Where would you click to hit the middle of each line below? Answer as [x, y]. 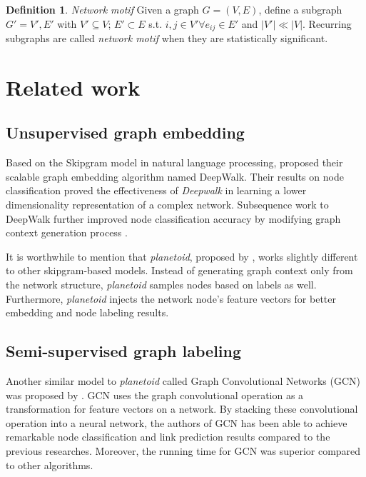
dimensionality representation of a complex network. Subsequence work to [167, 204]
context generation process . [67, 232]
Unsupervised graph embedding [125, 132]
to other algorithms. [50, 465]
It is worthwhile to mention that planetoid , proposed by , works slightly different [182, 256]
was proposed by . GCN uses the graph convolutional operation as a [155, 395]
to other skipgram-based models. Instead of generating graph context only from [179, 270]
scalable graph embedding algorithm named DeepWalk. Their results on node [175, 176]
